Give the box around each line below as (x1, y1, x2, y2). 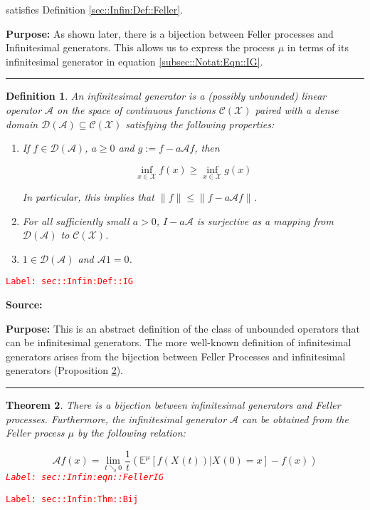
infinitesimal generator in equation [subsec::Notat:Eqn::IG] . (6, 53, 263, 68)
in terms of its (287, 40, 349, 55)
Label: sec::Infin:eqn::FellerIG (6, 472, 164, 483)
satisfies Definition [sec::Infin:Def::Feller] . (6, 2, 184, 16)
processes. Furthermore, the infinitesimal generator (6, 411, 227, 426)
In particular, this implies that (22, 189, 154, 204)
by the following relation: (77, 425, 186, 440)
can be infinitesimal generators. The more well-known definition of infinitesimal (6, 335, 351, 350)
